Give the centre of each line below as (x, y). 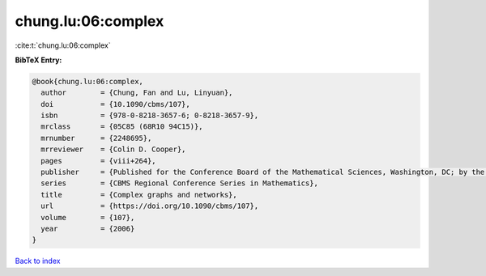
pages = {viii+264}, (99, 161)
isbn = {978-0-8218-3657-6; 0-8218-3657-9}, (150, 116)
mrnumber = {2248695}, (96, 138)
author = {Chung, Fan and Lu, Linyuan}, (137, 93)
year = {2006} (88, 229)
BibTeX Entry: (38, 60)
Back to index (38, 261)
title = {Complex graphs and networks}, (139, 195)
